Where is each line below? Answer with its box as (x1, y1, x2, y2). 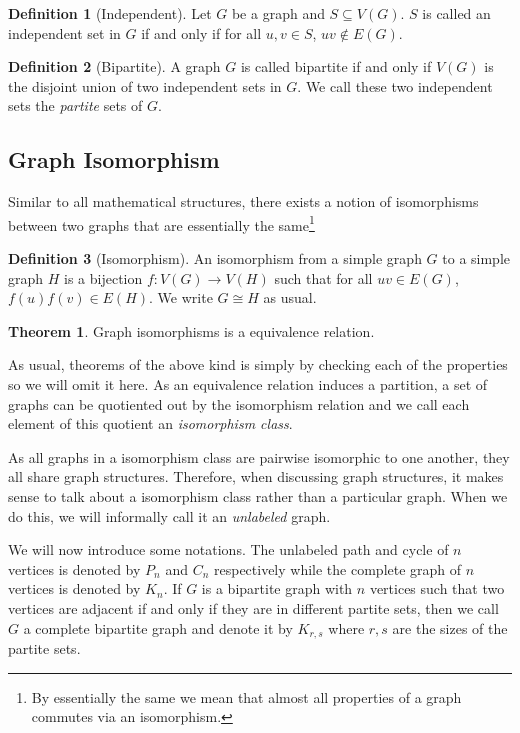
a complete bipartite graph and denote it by (23, 617, 293, 638)
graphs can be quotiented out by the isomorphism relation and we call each (8, 393, 470, 414)
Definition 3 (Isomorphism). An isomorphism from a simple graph (8, 248, 422, 269)
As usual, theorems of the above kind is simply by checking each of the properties (8, 354, 508, 375)
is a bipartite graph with (201, 578, 353, 599)
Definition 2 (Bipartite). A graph (8, 56, 221, 77)
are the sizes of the (392, 617, 508, 638)
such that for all (274, 267, 373, 288)
